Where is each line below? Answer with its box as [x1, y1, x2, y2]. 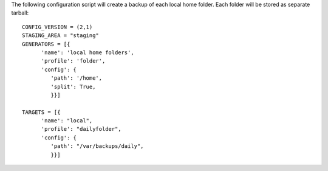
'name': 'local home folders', [41, 49, 135, 56]
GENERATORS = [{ [22, 40, 70, 47]
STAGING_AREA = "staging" [22, 32, 100, 39]
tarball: [11, 9, 29, 16]
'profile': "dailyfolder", [41, 125, 121, 133]
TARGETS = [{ [22, 108, 61, 116]
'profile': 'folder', [41, 58, 106, 65]
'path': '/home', [50, 75, 103, 82]
